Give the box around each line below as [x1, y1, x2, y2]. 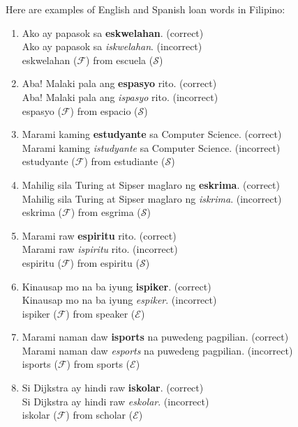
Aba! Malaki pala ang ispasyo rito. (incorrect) [22, 89, 218, 104]
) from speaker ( [66, 306, 135, 320]
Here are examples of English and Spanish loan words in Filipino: [6, 2, 285, 16]
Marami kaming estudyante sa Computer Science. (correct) [22, 127, 282, 141]
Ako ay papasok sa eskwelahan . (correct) [22, 25, 204, 40]
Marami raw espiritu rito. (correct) [22, 228, 177, 242]
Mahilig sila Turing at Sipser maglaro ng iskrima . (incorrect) [22, 191, 282, 205]
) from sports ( [66, 357, 131, 371]
